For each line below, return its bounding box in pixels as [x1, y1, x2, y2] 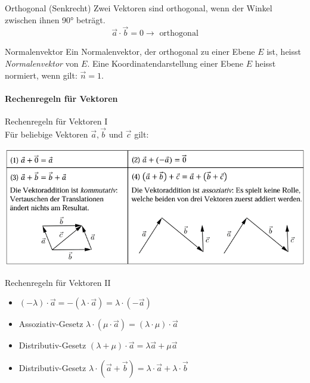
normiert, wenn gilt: [5, 68, 77, 81]
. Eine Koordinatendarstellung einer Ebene [87, 57, 244, 69]
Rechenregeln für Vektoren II [5, 276, 111, 288]
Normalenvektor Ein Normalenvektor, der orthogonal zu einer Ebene [5, 45, 255, 58]
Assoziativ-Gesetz [18, 317, 83, 330]
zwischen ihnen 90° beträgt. [5, 13, 106, 26]
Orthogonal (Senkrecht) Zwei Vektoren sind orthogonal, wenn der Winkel [5, 2, 272, 14]
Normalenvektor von [5, 57, 79, 69]
